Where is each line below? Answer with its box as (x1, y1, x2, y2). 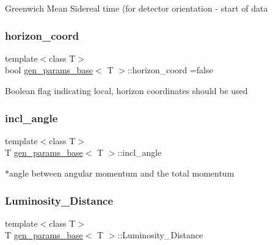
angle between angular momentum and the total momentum (9, 167, 235, 179)
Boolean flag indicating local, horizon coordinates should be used (5, 84, 248, 97)
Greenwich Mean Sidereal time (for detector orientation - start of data (5, 2, 268, 14)
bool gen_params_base (5, 64, 93, 76)
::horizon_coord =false (127, 64, 213, 76)
